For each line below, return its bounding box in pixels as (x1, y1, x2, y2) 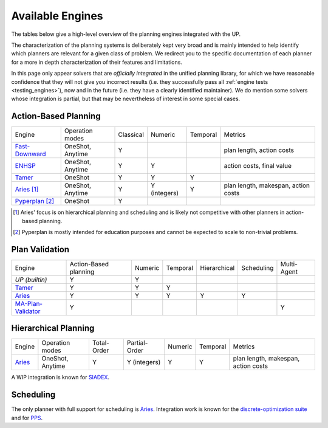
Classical (118, 131, 144, 139)
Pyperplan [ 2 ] (15, 197, 55, 205)
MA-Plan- (15, 299, 43, 308)
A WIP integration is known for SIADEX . (11, 374, 109, 381)
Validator (15, 307, 41, 316)
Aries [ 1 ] (15, 185, 39, 194)
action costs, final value (224, 162, 292, 170)
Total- (92, 339, 109, 347)
